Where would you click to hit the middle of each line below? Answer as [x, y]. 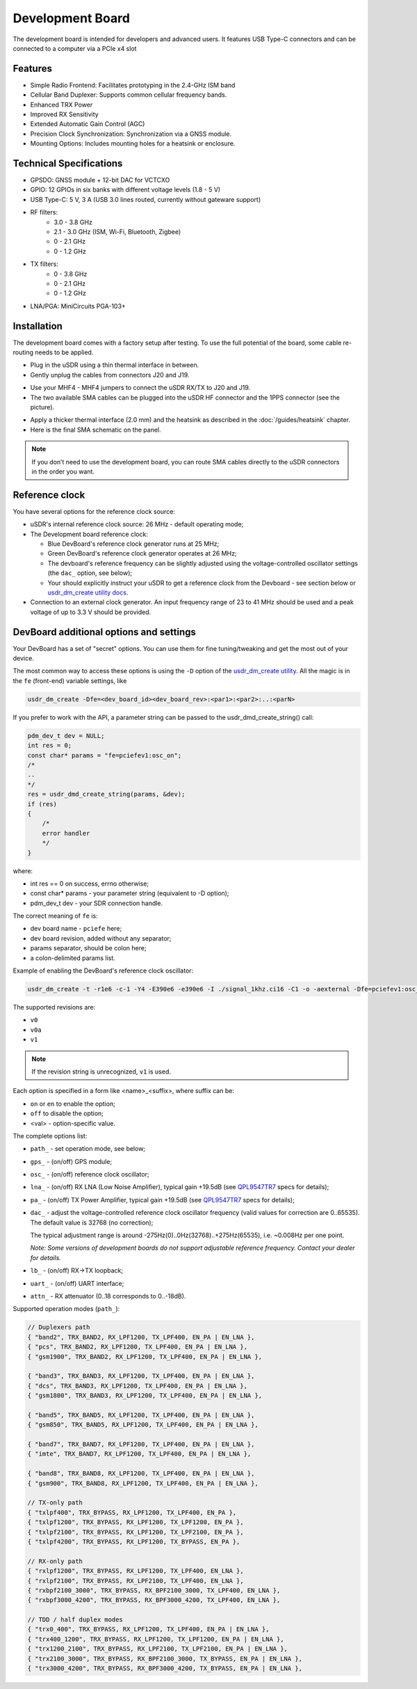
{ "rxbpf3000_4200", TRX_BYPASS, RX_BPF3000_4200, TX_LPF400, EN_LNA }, [154, 1600]
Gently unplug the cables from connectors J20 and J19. [110, 375]
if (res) [42, 804]
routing [23, 352]
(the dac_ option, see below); [90, 573]
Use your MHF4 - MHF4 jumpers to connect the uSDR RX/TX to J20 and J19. [140, 388]
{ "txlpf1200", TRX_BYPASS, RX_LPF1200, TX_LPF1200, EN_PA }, [136, 1522]
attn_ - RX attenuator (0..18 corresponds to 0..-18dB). [108, 1296]
